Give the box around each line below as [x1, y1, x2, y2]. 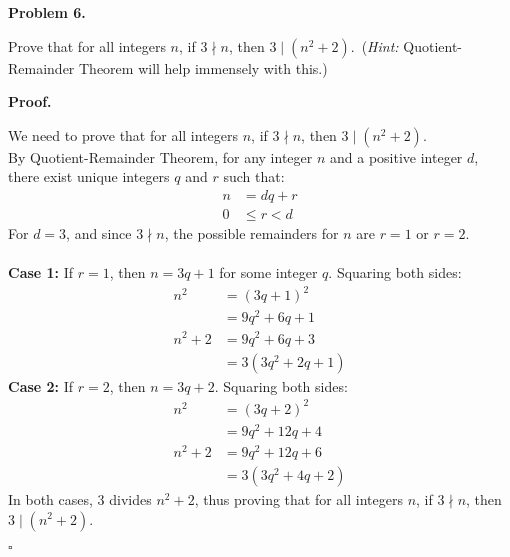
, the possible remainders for [164, 223, 339, 244]
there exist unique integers [8, 166, 170, 187]
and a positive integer [330, 146, 463, 167]
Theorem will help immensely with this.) [79, 57, 328, 78]
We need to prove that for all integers [8, 124, 239, 145]
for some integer [219, 262, 318, 283]
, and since [66, 223, 132, 244]
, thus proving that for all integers [194, 488, 403, 509]
